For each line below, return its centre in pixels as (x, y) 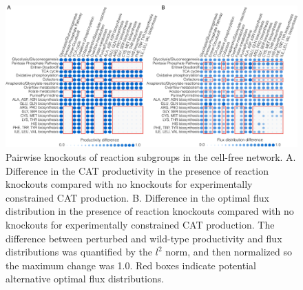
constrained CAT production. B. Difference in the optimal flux (137, 197)
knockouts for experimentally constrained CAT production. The (140, 224)
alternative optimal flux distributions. (85, 279)
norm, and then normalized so (229, 252)
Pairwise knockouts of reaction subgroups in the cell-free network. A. (151, 156)
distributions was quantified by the (79, 252)
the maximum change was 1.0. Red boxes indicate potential (131, 265)
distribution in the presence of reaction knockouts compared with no (150, 211)
